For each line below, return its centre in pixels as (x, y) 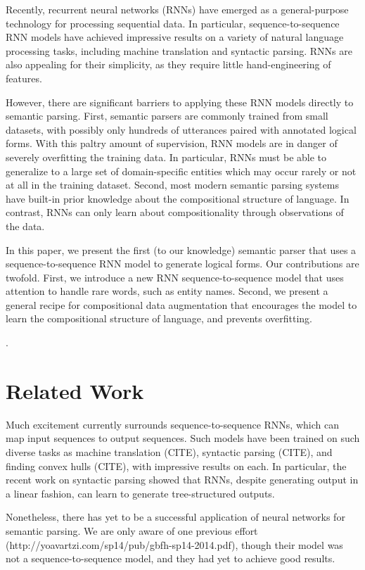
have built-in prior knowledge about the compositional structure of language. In (178, 198)
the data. (25, 226)
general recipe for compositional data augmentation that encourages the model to (181, 304)
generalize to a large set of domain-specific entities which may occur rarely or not (181, 171)
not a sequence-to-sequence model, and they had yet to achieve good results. (171, 558)
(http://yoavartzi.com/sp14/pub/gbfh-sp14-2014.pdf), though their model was (174, 544)
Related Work (75, 390)
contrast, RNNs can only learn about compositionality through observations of (175, 212)
